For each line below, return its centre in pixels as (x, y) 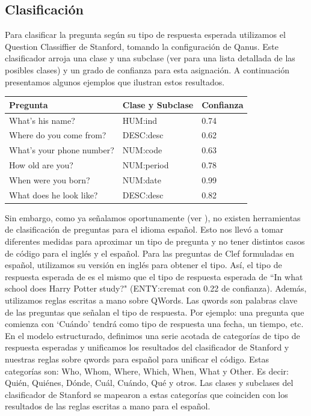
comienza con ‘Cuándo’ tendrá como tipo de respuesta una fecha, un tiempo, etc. (154, 324)
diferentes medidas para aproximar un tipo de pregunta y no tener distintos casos (155, 241)
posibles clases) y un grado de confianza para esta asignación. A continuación (147, 69)
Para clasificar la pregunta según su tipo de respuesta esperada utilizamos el (145, 35)
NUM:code (142, 150)
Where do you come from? (58, 135)
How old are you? (41, 165)
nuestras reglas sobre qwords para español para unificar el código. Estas (137, 359)
